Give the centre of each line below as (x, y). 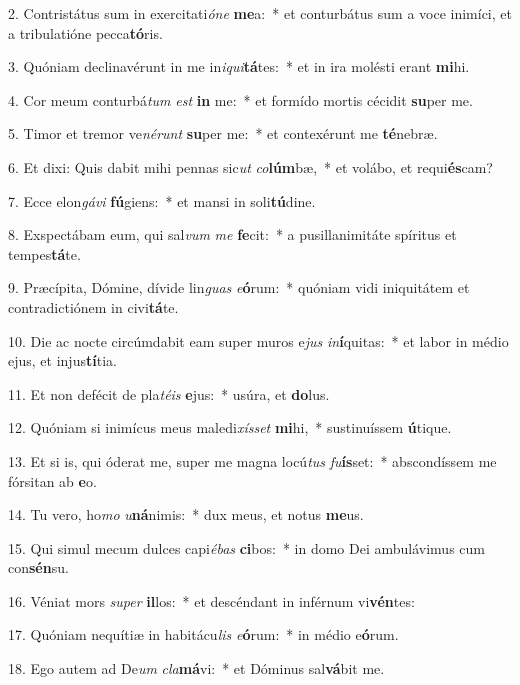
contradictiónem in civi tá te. (93, 306)
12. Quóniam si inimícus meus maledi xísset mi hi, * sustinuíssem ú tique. (230, 427)
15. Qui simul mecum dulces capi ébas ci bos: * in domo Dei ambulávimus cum (246, 547)
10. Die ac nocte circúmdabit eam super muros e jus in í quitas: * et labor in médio (258, 340)
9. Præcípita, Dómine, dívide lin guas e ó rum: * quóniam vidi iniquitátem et (239, 287)
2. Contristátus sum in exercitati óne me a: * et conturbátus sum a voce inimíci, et (260, 13)
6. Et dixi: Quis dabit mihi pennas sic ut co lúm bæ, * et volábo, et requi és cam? (250, 166)
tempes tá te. (44, 253)
